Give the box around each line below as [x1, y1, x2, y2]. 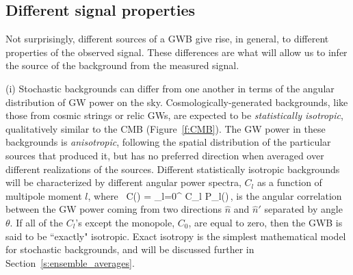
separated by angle [264, 202, 343, 216]
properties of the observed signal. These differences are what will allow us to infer [5, 44, 348, 59]
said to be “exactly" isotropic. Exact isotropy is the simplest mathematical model [5, 228, 346, 243]
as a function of [257, 175, 322, 189]
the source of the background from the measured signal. [5, 58, 239, 73]
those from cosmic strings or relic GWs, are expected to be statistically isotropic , [5, 108, 343, 122]
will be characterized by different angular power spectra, [5, 175, 241, 189]
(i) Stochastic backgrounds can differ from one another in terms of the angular [5, 81, 335, 95]
